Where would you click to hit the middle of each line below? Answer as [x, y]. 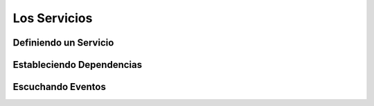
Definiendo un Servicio [63, 43]
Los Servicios [53, 18]
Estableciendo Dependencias [77, 65]
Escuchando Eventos [60, 87]
